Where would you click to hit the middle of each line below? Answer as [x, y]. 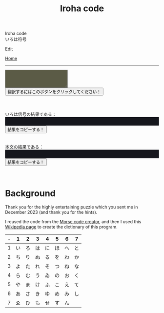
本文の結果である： [24, 146]
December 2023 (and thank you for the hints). [51, 212]
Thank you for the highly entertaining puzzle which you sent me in [72, 207]
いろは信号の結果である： [31, 114]
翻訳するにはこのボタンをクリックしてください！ [54, 92]
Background [30, 194]
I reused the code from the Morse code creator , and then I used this [73, 221]
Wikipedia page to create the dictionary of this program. [61, 227]
